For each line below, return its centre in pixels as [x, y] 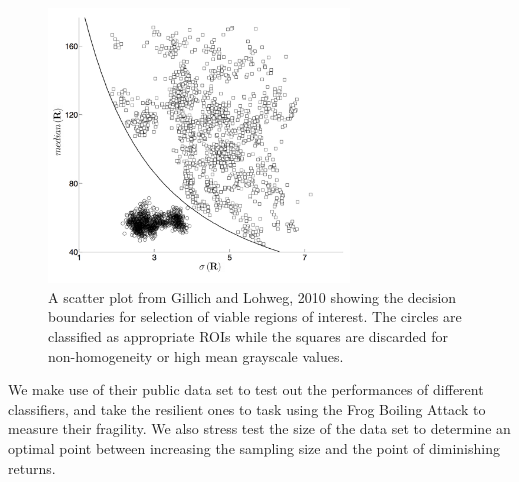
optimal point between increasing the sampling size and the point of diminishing [254, 447]
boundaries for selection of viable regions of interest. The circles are [255, 316]
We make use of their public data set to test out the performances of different [246, 389]
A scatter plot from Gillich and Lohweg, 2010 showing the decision [252, 296]
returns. [32, 467]
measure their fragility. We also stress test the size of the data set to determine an [259, 428]
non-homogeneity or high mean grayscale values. [196, 355]
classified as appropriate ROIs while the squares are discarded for [248, 335]
